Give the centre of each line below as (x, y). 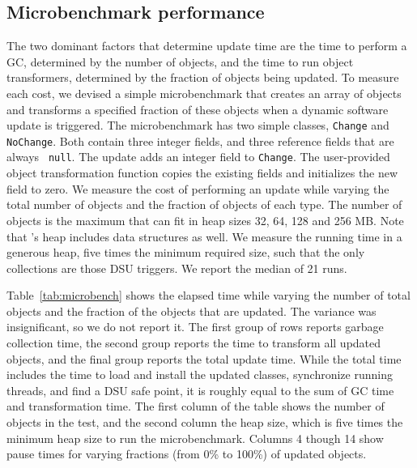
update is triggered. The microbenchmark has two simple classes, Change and (198, 125)
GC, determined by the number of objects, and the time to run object (180, 61)
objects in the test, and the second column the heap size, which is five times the (205, 422)
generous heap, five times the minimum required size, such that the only (186, 252)
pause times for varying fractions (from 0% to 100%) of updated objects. (187, 454)
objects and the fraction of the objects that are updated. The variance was (191, 311)
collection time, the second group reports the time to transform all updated (194, 343)
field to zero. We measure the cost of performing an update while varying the (198, 188)
